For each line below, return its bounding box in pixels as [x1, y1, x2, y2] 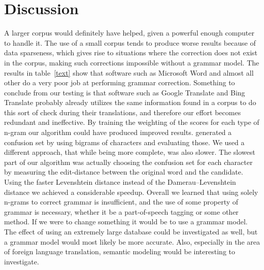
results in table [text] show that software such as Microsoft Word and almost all [4, 67, 254, 78]
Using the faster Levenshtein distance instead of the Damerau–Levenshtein [4, 177, 236, 187]
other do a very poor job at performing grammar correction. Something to [4, 77, 235, 88]
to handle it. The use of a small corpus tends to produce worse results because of [4, 37, 256, 48]
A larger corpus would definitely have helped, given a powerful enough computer [4, 27, 255, 38]
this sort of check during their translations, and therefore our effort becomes [4, 107, 241, 117]
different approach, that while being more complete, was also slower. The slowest [4, 147, 255, 157]
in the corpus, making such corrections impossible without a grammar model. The [4, 57, 259, 68]
